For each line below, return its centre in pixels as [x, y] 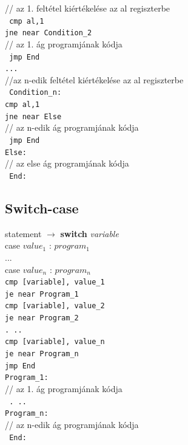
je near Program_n [42, 354]
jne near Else [33, 116]
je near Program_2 [42, 318]
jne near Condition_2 [49, 33]
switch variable [89, 233]
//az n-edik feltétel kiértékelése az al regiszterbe [94, 79]
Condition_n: [35, 93]
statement [23, 233]
